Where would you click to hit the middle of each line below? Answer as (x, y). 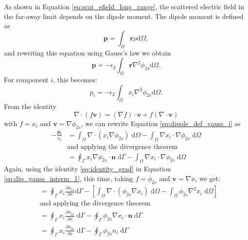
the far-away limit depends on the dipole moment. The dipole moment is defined (124, 16)
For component (26, 79)
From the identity (30, 106)
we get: (210, 178)
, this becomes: (75, 79)
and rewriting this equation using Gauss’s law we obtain (87, 52)
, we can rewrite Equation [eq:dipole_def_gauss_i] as (161, 123)
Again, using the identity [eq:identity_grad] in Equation (88, 169)
